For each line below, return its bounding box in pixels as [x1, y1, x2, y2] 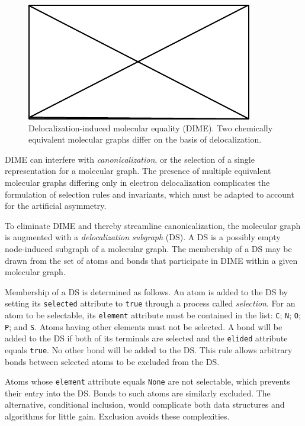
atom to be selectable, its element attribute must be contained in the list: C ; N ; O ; [5, 308, 301, 321]
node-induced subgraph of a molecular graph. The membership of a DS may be [5, 242, 292, 254]
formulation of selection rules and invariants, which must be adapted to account [5, 188, 294, 200]
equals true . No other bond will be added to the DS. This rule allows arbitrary [5, 343, 293, 356]
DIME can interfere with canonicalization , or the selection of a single [5, 153, 255, 165]
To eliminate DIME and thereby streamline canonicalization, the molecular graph [5, 219, 301, 231]
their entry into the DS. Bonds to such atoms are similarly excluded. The [5, 386, 271, 399]
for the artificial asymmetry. [5, 199, 107, 212]
